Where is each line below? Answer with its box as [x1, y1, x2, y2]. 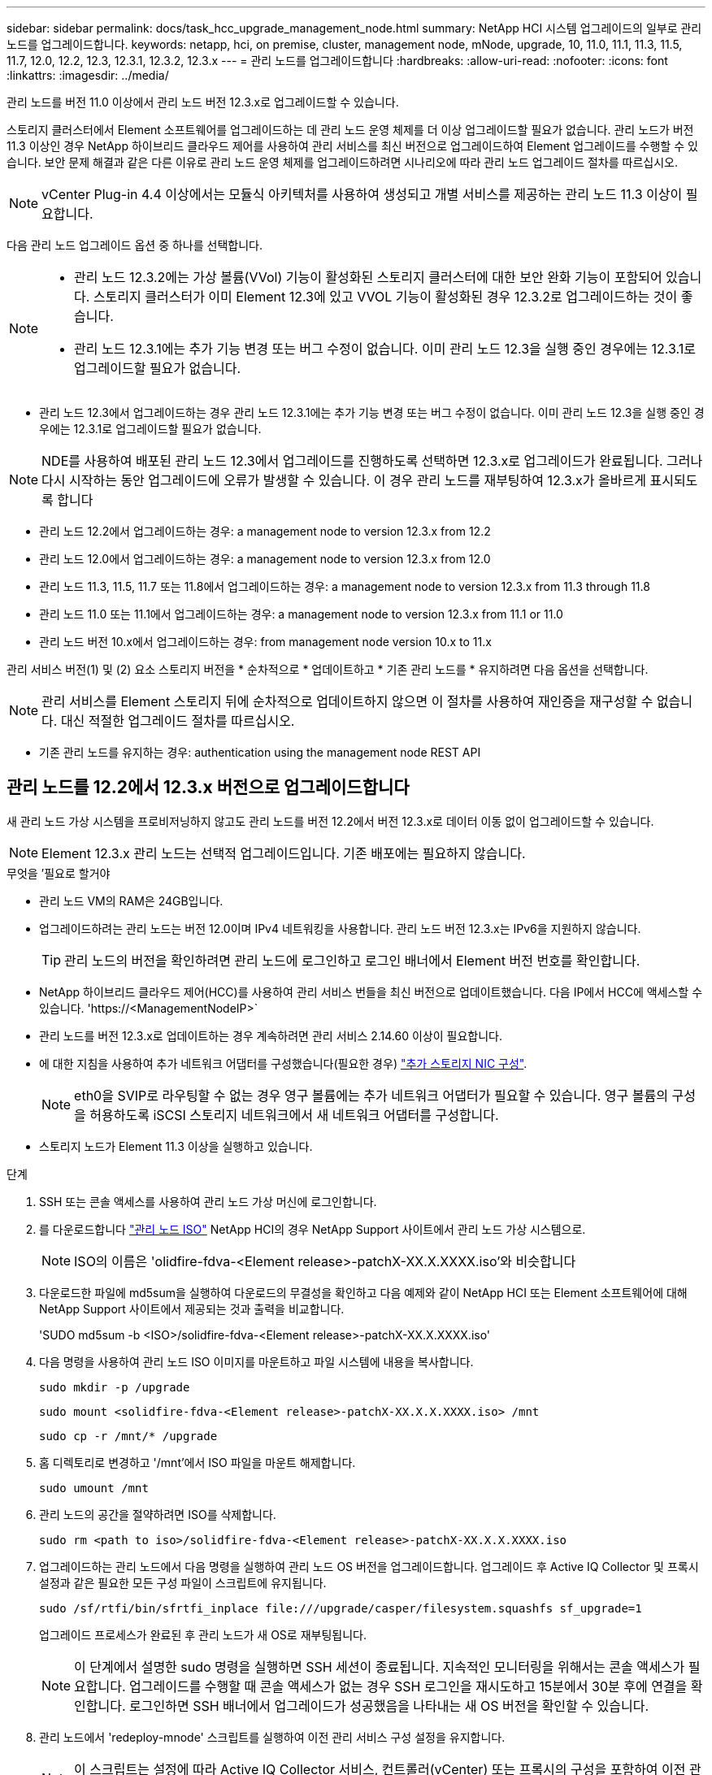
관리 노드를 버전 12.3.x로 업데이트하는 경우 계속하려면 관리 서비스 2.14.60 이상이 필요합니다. [39, 1028, 502, 1043]
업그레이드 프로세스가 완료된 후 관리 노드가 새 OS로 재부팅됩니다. [39, 1627, 367, 1642]
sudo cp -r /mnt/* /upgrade [39, 1429, 218, 1443]
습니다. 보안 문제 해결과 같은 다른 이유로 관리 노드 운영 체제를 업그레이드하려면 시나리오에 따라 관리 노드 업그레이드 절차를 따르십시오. [7, 155, 678, 169]
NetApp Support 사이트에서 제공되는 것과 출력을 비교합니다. [39, 1301, 345, 1316]
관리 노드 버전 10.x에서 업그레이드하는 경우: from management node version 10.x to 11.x [39, 635, 492, 649]
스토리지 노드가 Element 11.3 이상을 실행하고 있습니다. [39, 1139, 313, 1153]
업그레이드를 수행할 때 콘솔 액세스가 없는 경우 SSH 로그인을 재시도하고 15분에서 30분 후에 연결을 [129, 1677, 688, 1695]
